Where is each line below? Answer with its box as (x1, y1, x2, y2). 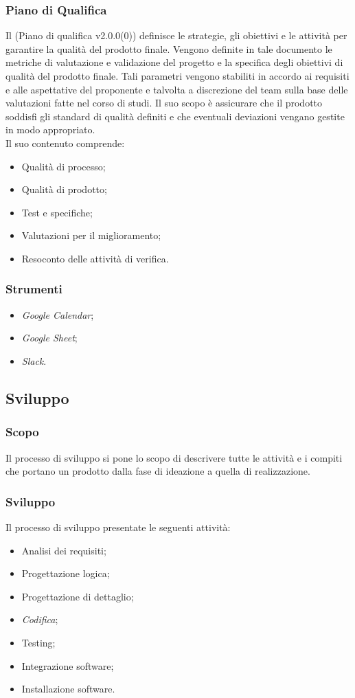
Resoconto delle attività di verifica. (21, 251, 169, 265)
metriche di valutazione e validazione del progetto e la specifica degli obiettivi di (5, 55, 343, 69)
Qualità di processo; (21, 159, 106, 173)
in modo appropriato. (5, 122, 95, 137)
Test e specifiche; (21, 205, 93, 219)
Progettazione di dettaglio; (21, 589, 134, 603)
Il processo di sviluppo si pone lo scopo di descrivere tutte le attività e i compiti (5, 450, 343, 464)
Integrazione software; (21, 658, 114, 673)
